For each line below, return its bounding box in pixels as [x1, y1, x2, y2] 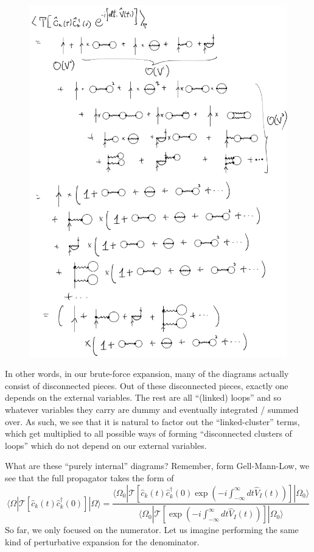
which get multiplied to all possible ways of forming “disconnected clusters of [5, 427, 292, 440]
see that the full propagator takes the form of [5, 471, 174, 484]
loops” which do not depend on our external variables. [5, 439, 207, 451]
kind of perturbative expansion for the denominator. [5, 536, 200, 548]
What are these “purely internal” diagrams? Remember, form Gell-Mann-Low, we [5, 459, 310, 472]
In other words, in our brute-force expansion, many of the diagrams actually [5, 367, 289, 380]
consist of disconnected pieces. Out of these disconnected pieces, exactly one [5, 379, 288, 392]
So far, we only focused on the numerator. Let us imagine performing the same [5, 523, 299, 536]
